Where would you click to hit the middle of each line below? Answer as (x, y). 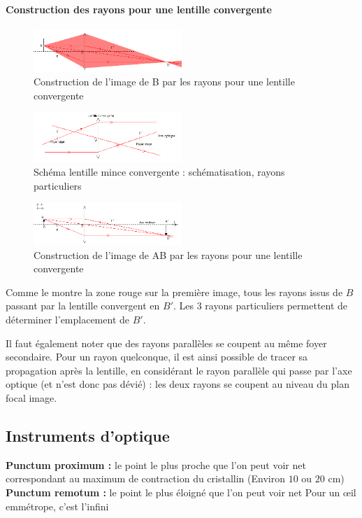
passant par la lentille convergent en (83, 306)
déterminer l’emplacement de (68, 319)
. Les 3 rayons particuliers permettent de (261, 306)
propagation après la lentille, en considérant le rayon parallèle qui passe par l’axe (179, 370)
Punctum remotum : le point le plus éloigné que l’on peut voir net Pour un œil (181, 492)
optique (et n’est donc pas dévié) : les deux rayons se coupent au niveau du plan (178, 384)
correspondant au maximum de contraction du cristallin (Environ (145, 478)
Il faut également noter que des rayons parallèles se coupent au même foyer (166, 343)
